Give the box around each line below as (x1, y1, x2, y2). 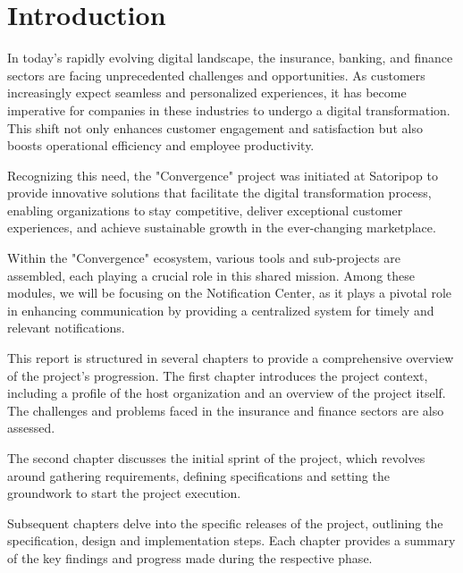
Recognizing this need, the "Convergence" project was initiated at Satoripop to (7, 165, 438, 184)
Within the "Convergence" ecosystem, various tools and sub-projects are (7, 249, 401, 267)
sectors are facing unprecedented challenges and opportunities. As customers (7, 65, 425, 84)
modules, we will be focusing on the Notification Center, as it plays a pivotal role (7, 283, 451, 302)
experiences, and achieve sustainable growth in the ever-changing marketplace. (7, 218, 436, 237)
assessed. (7, 418, 55, 437)
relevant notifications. (7, 318, 125, 337)
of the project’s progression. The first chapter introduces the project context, (7, 366, 428, 384)
